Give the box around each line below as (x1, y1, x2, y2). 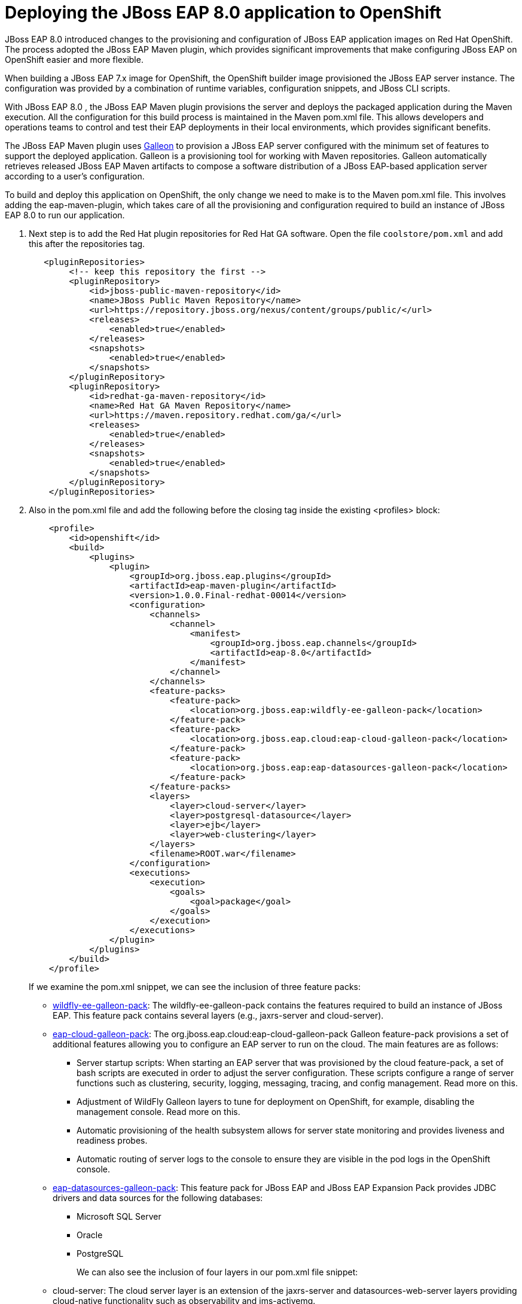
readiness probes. (77, 1135, 148, 1145)
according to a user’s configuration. (5, 170, 145, 181)
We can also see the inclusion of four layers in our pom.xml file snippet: (77, 1266, 358, 1277)
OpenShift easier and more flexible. (5, 54, 144, 65)
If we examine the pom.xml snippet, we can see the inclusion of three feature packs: (29, 981, 361, 992)
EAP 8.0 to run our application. (5, 209, 125, 220)
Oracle (77, 1229, 103, 1240)
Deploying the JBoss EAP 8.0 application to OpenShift (5, 2, 442, 23)
